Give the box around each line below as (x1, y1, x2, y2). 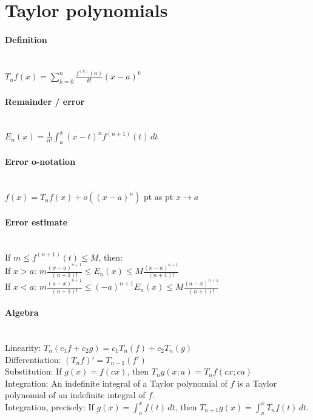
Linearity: (5, 341, 41, 354)
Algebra (5, 306, 39, 319)
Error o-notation (5, 155, 76, 168)
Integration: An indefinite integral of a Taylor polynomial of (5, 376, 227, 389)
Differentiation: (5, 353, 61, 365)
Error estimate (5, 215, 68, 228)
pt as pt (143, 190, 173, 203)
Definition (5, 33, 47, 45)
